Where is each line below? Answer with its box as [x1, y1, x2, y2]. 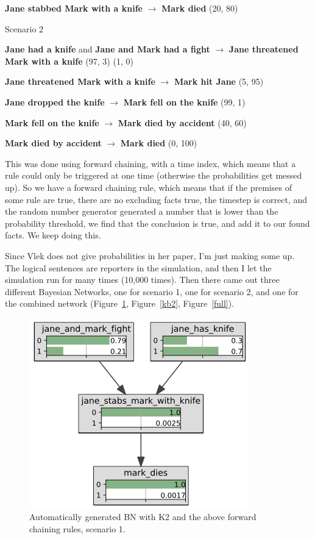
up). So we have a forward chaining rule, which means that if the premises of [5, 180, 292, 193]
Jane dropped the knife [5, 95, 105, 108]
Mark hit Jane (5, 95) [174, 75, 264, 88]
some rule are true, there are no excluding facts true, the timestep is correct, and [5, 193, 308, 205]
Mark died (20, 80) [161, 2, 238, 14]
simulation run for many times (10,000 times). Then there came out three [5, 273, 280, 286]
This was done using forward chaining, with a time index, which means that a [5, 157, 296, 170]
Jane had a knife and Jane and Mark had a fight [5, 43, 210, 55]
